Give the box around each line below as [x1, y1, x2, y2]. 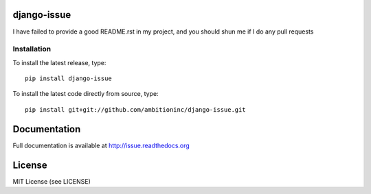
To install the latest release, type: [12, 58, 106, 66]
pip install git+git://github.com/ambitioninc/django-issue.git [25, 106, 247, 113]
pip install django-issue [25, 75, 113, 82]
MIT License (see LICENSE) [12, 177, 91, 185]
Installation [12, 45, 52, 54]
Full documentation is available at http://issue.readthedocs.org [12, 141, 190, 149]
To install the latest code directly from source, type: [12, 90, 159, 98]
